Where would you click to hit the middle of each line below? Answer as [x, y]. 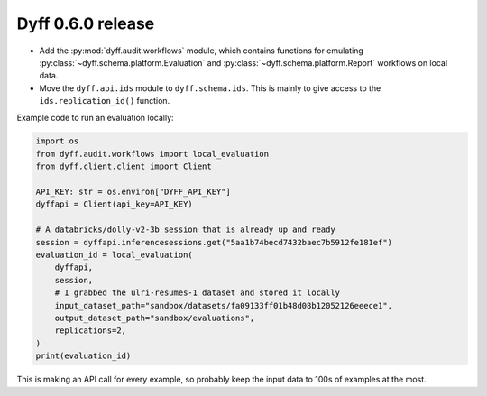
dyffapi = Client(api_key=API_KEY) [114, 204]
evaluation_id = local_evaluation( [114, 255]
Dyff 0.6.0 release [86, 23]
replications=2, [90, 331]
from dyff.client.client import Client [124, 166]
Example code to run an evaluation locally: [96, 117]
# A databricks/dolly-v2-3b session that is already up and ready [185, 230]
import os [57, 141]
